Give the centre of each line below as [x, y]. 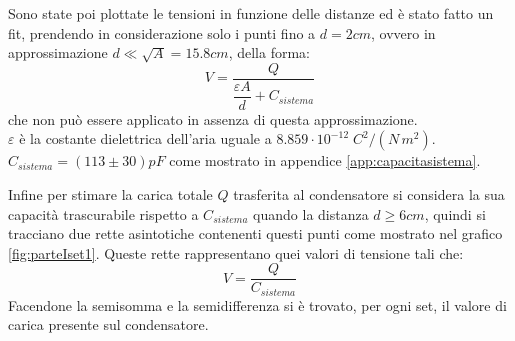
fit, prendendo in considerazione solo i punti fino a [162, 32]
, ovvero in [403, 32]
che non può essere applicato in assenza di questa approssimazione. [213, 118]
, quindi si [455, 213]
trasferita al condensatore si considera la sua [369, 193]
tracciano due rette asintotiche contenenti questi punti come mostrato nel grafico [255, 233]
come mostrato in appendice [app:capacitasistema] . [325, 160]
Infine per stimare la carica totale [110, 193]
